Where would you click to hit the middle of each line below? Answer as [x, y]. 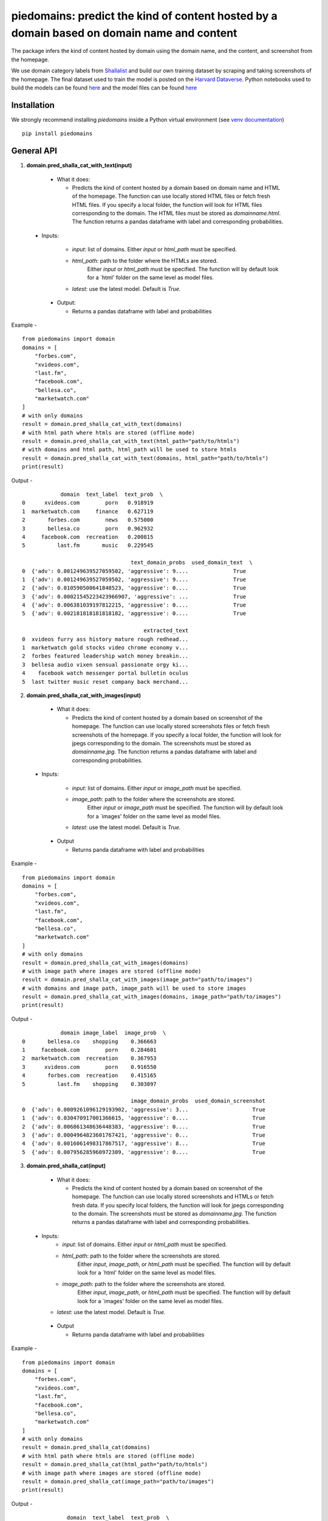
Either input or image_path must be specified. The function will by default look [185, 808]
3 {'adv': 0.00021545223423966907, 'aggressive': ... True [134, 597]
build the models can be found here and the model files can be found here [104, 88]
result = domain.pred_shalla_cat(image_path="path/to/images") [118, 1482]
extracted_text [166, 631]
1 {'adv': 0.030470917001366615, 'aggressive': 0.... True [144, 1118]
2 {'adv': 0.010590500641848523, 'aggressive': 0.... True [134, 588]
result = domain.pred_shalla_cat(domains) [86, 1447]
